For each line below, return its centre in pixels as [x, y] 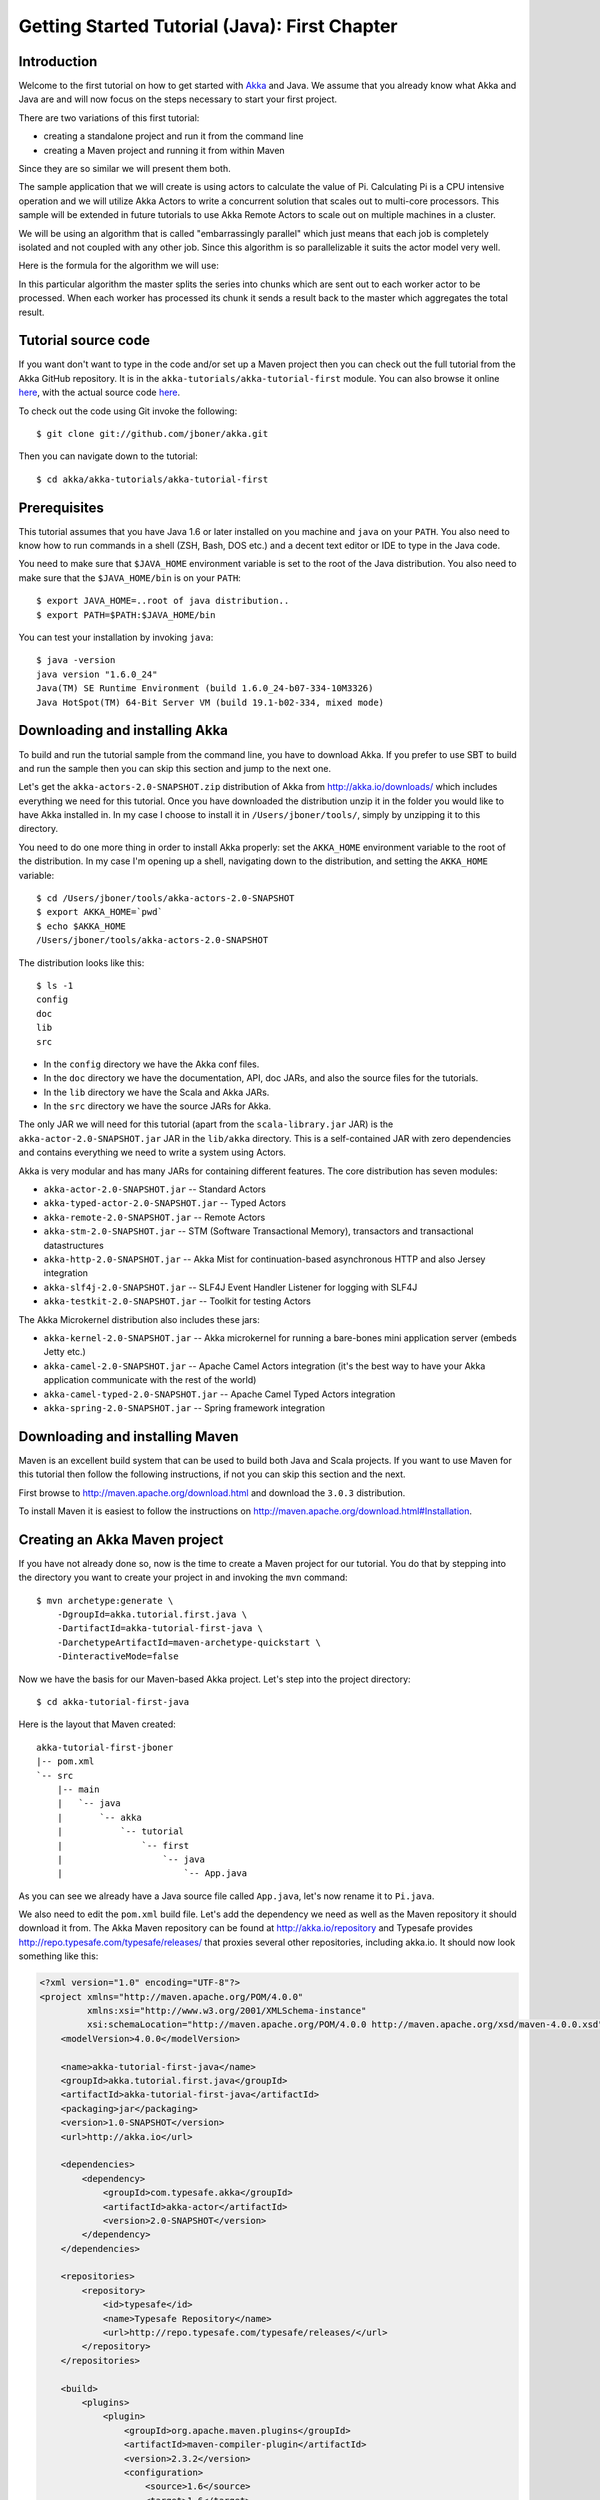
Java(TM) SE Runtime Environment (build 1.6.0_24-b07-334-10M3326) [205, 688]
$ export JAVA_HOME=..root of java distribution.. [163, 601]
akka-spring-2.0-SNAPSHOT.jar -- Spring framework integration [184, 1407]
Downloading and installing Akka [123, 730]
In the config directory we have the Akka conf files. [151, 1064]
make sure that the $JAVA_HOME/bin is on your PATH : [130, 577]
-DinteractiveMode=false [117, 1656]
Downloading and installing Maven [128, 1436]
